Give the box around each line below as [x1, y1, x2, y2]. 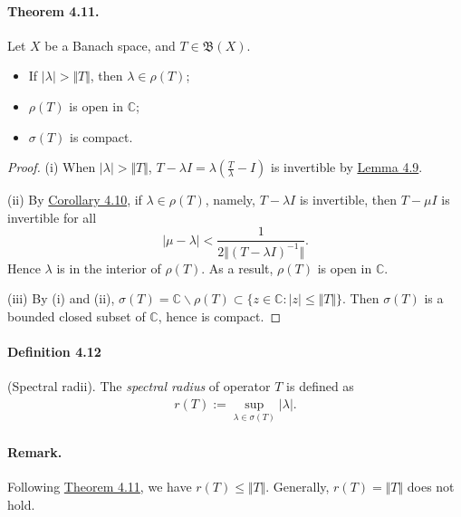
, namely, [205, 190, 255, 209]
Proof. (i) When [7, 158, 96, 177]
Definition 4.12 [7, 342, 101, 361]
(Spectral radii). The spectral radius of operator [7, 377, 271, 396]
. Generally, [265, 476, 330, 495]
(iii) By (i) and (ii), [7, 289, 115, 308]
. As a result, [201, 258, 274, 277]
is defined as [286, 377, 354, 396]
